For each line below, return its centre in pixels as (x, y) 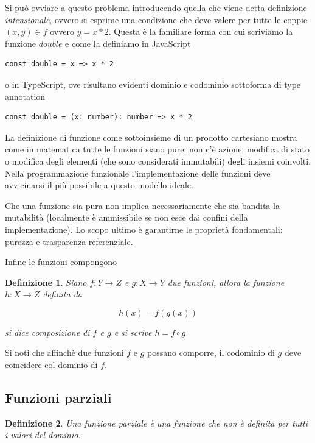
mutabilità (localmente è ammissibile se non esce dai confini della (126, 217)
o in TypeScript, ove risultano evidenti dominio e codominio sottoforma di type (153, 84)
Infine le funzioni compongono (61, 262)
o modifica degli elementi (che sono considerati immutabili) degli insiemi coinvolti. (158, 161)
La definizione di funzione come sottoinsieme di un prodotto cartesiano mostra (151, 137)
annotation (25, 96)
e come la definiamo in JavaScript (128, 43)
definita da (62, 294)
